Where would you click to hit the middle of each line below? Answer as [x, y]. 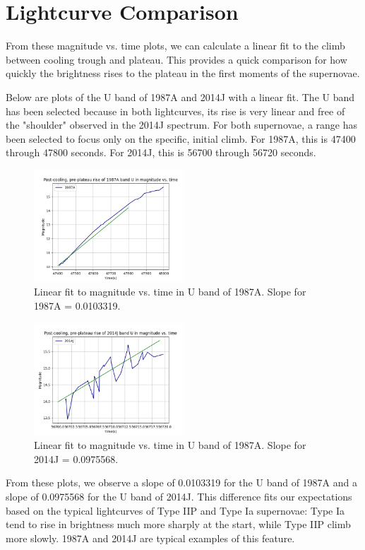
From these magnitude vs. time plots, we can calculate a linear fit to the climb [175, 46]
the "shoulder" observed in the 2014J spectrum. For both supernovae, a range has [181, 125]
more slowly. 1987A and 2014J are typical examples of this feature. [150, 538]
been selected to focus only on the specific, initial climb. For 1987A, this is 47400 [181, 138]
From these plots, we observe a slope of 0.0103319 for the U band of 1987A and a [181, 482]
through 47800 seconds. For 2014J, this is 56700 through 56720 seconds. [161, 152]
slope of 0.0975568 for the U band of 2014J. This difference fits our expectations [179, 497]
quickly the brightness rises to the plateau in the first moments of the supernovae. [183, 73]
